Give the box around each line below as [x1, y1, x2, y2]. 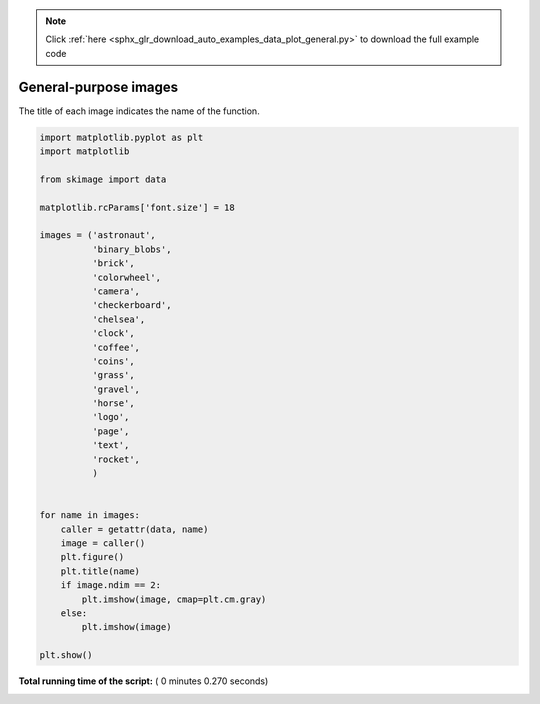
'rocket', [91, 453, 140, 465]
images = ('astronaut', [39, 230, 157, 241]
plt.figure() [60, 551, 125, 563]
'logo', [91, 411, 130, 423]
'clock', [91, 328, 135, 339]
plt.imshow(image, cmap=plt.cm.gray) [81, 593, 267, 605]
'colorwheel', [91, 271, 162, 283]
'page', [91, 425, 130, 437]
